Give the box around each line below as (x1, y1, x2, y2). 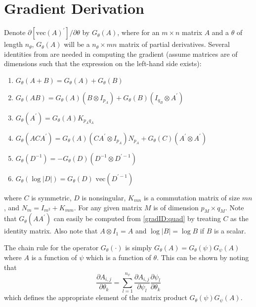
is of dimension (153, 202, 199, 212)
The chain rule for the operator (4, 242, 99, 252)
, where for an (117, 27, 160, 38)
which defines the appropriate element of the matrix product (4, 292, 187, 303)
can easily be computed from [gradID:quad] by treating (53, 213, 221, 224)
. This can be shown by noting (157, 252, 249, 263)
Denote (4, 27, 26, 38)
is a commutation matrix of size (143, 192, 240, 202)
